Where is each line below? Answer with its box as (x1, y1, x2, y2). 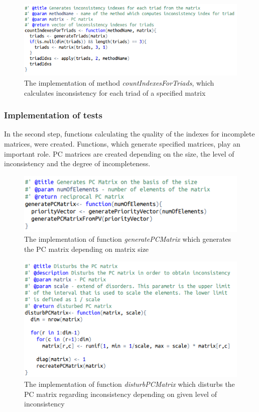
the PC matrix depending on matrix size (24, 243, 149, 254)
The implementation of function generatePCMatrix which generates (24, 234, 231, 244)
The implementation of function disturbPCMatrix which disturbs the (24, 379, 235, 389)
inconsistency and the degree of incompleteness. (4, 158, 151, 169)
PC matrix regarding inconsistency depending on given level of (24, 388, 217, 399)
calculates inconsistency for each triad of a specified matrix (24, 87, 206, 98)
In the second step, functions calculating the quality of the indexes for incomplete (4, 128, 255, 139)
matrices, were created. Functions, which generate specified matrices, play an (4, 139, 240, 149)
